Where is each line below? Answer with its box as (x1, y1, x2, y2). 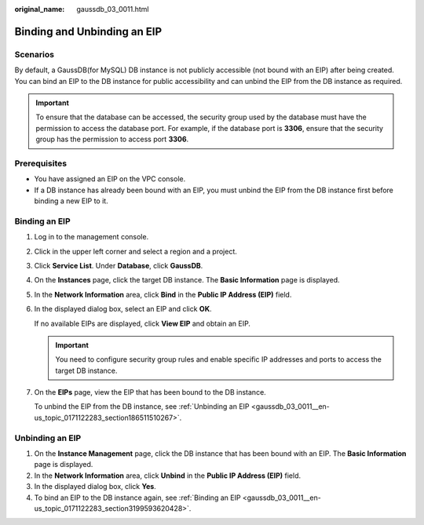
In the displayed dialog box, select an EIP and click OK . (34, 304, 212, 314)
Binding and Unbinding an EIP (14, 24, 163, 38)
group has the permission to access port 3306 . (35, 134, 189, 144)
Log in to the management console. (34, 232, 149, 242)
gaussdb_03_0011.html (76, 5, 149, 13)
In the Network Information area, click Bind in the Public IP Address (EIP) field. (34, 290, 292, 299)
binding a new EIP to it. (34, 196, 109, 206)
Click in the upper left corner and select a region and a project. (34, 246, 237, 256)
